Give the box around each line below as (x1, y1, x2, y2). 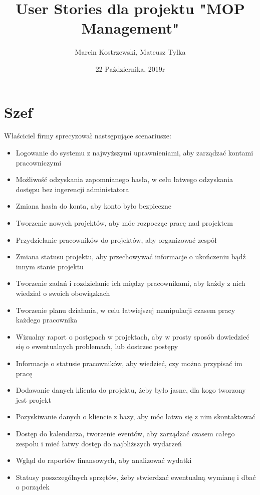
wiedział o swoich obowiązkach (16, 287, 110, 298)
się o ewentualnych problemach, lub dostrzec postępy (16, 341, 178, 352)
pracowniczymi (16, 157, 62, 168)
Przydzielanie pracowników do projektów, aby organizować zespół (16, 234, 217, 245)
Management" (81, 18, 179, 38)
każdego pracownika (16, 314, 78, 325)
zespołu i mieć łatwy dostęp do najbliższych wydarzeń (16, 438, 182, 448)
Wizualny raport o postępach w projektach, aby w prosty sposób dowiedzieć (16, 331, 249, 342)
